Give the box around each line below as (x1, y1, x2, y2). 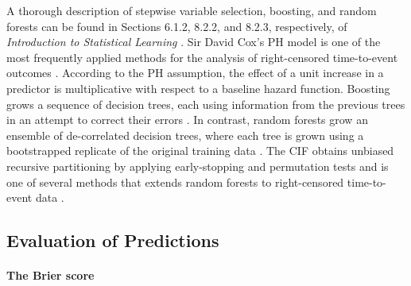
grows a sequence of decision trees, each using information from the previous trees (6, 95, 405, 112)
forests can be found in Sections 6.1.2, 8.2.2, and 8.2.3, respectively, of (6, 17, 347, 34)
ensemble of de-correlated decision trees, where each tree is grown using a (6, 126, 364, 143)
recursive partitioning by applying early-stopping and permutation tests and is (6, 157, 389, 174)
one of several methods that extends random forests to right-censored (6, 173, 344, 190)
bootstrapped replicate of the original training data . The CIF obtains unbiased (6, 142, 394, 159)
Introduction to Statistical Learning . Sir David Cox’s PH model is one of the (6, 33, 381, 50)
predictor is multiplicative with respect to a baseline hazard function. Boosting (6, 79, 390, 96)
